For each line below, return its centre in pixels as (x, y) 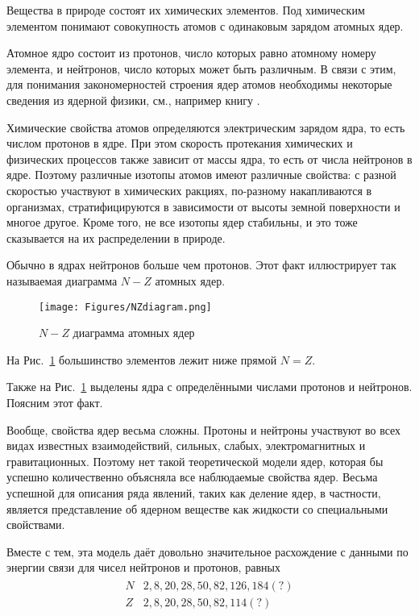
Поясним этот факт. (55, 402)
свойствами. (36, 524)
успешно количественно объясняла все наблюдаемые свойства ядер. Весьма (192, 477)
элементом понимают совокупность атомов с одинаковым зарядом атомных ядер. (205, 25)
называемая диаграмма (62, 280)
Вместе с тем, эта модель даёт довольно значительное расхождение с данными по (207, 551)
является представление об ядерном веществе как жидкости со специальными (197, 508)
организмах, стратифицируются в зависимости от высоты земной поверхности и (203, 206)
